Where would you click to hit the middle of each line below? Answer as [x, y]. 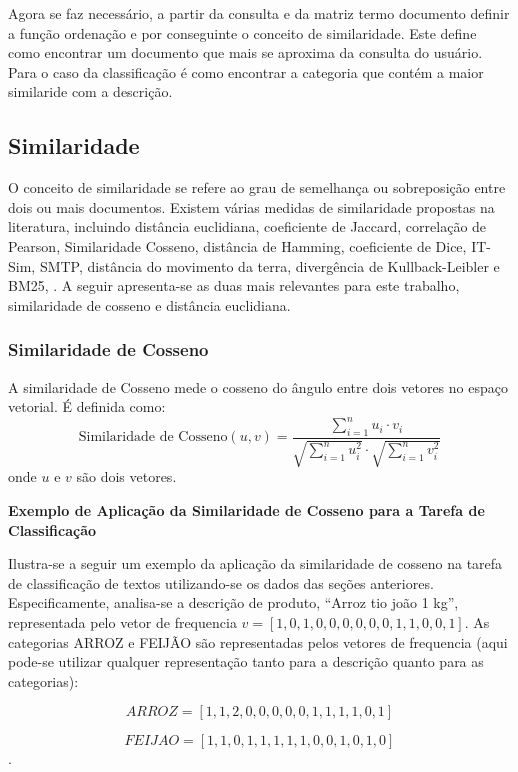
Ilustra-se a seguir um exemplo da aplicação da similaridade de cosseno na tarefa [255, 563]
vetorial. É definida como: [87, 406]
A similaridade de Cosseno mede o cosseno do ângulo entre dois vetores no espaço [258, 386]
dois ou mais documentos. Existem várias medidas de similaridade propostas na [251, 206]
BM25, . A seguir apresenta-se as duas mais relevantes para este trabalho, [234, 285]
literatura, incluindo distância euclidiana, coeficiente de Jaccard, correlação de [247, 226]
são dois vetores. [126, 476]
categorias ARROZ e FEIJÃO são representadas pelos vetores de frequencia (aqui [258, 641]
